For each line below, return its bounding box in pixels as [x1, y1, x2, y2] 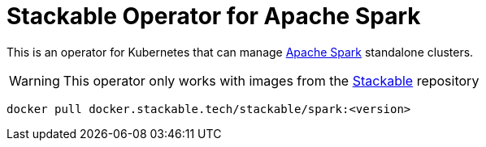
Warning [9, 72, 60, 89]
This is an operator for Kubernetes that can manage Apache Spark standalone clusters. [7, 44, 474, 59]
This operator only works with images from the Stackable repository [63, 72, 479, 89]
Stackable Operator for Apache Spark [7, 2, 421, 30]
